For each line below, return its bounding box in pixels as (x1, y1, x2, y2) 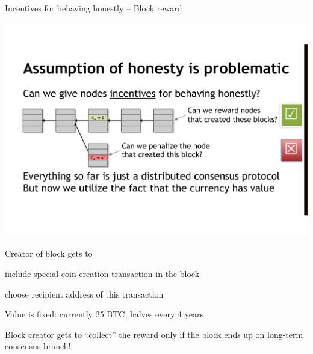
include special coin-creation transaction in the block (5, 267, 200, 279)
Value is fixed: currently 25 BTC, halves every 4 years (5, 308, 203, 320)
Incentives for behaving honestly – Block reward (5, 2, 182, 14)
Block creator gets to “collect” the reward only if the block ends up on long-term (5, 328, 303, 340)
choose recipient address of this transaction (5, 287, 164, 300)
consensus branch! (5, 340, 71, 352)
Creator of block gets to (5, 247, 93, 260)
